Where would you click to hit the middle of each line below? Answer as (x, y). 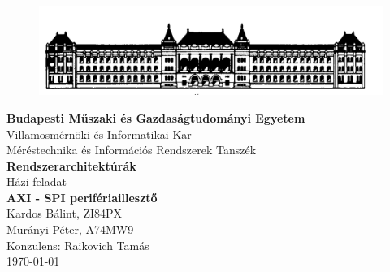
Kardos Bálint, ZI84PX (65, 213)
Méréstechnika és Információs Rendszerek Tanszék (132, 150)
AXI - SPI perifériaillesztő (82, 197)
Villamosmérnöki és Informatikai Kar (99, 134)
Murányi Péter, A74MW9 (70, 229)
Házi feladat (37, 181)
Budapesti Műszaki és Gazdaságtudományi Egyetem (156, 117)
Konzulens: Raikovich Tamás (78, 245)
